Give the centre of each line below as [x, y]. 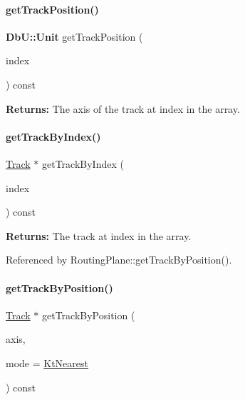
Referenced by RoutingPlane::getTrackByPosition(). [119, 260]
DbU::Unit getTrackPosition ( [74, 36]
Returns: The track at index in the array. [99, 235]
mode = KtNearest [47, 362]
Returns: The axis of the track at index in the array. [123, 108]
